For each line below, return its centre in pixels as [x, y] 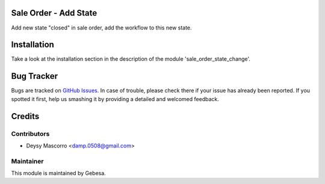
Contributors [30, 133]
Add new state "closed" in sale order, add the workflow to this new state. [101, 28]
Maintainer [27, 161]
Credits [25, 116]
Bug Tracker [35, 76]
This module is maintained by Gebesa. [59, 173]
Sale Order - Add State [54, 13]
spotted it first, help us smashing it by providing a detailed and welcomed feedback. [115, 99]
